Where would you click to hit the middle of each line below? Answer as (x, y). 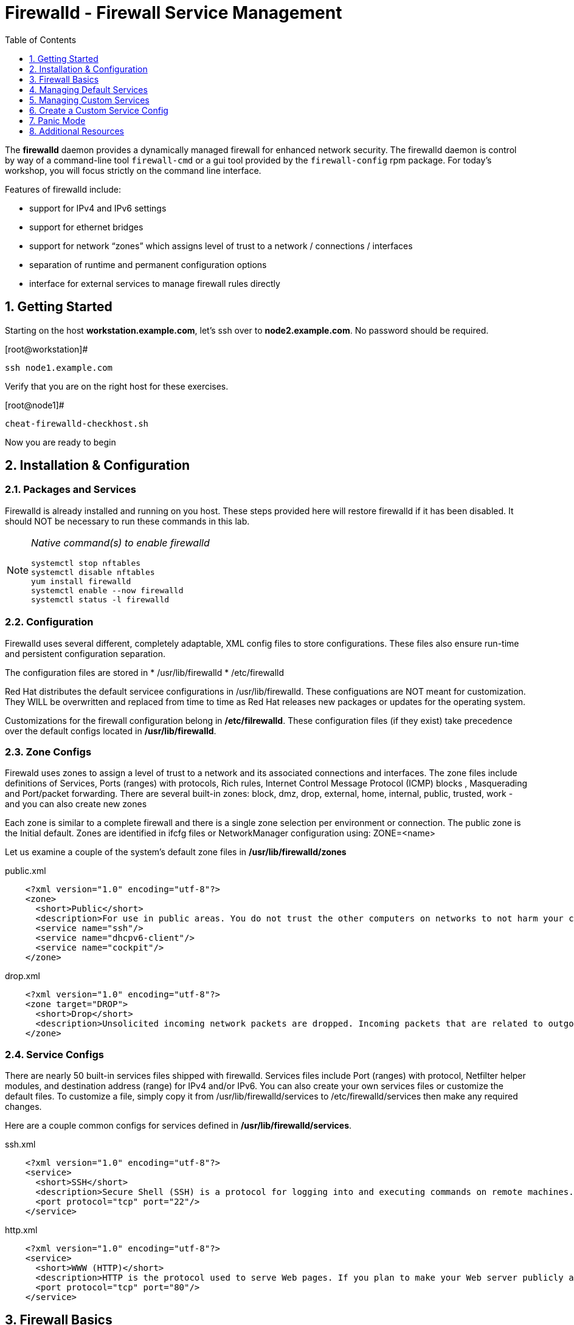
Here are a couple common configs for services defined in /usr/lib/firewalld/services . (178, 1126)
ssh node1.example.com (59, 367)
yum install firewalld (81, 581)
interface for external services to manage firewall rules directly (155, 283)
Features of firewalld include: (63, 189)
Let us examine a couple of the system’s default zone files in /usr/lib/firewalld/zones (176, 852)
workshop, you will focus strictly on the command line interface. (133, 170)
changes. (23, 1107)
